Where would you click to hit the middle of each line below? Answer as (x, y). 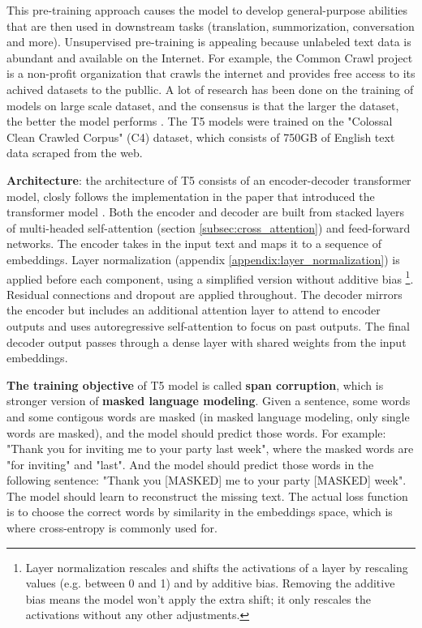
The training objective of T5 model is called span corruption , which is (195, 384)
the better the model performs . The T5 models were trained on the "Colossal (200, 121)
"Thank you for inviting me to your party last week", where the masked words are (210, 449)
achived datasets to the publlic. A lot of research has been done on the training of (210, 89)
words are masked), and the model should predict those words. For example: (196, 432)
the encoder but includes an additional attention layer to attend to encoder (194, 310)
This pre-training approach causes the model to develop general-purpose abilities (207, 10)
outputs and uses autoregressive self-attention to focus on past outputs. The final (208, 325)
